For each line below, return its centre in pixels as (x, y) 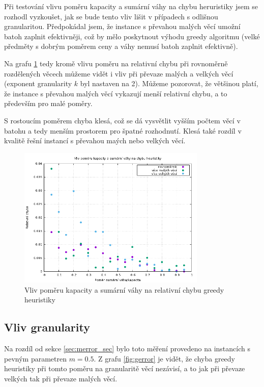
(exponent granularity (38, 83)
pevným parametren (35, 358)
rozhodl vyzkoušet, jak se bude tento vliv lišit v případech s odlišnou (111, 16)
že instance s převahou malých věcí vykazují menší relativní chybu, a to (116, 93)
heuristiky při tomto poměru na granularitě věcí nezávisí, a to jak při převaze (125, 368)
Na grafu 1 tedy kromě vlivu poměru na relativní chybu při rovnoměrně (116, 63)
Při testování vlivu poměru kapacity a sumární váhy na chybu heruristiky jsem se (131, 6)
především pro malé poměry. (48, 103)
